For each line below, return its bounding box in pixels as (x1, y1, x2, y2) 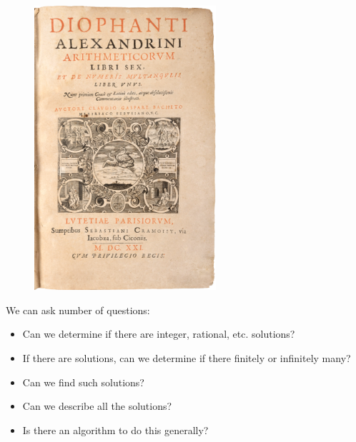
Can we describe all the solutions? (22, 398, 172, 413)
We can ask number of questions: (6, 302, 150, 317)
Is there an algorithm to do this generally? (22, 422, 209, 437)
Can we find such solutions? (22, 374, 144, 389)
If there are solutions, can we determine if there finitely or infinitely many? (22, 351, 351, 366)
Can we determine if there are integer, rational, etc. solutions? (22, 326, 295, 341)
